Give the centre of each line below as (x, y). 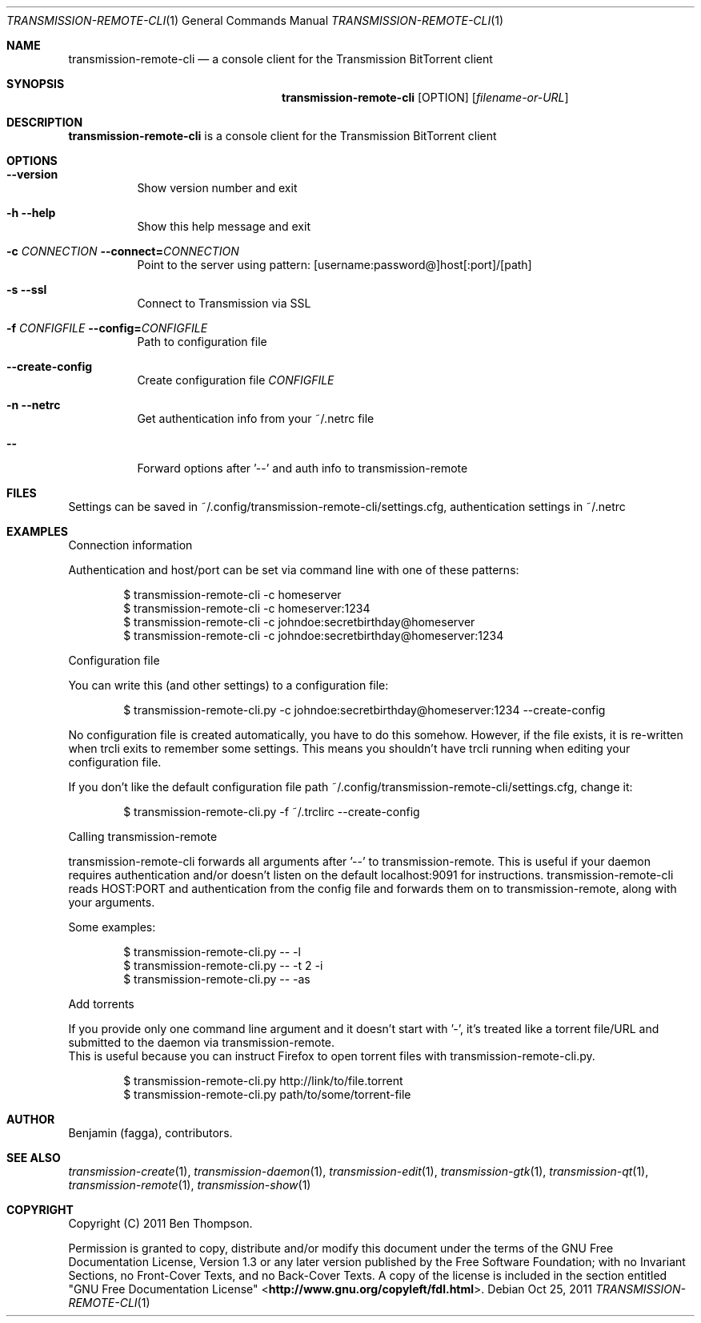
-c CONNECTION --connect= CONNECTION (123, 251)
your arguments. (112, 902)
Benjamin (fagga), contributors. (150, 1133)
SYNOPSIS (36, 84)
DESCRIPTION (45, 122)
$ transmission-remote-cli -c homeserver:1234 (247, 608)
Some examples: (112, 927)
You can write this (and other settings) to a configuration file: (228, 685)
